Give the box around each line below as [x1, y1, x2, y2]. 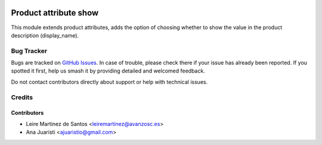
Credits [11, 93, 33, 101]
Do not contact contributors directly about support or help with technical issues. [11, 78, 208, 86]
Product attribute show [11, 8, 99, 18]
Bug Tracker [11, 46, 48, 55]
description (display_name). [11, 31, 79, 39]
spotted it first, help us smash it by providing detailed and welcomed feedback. [11, 67, 205, 74]
